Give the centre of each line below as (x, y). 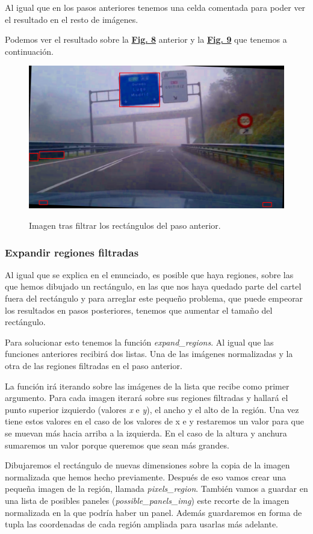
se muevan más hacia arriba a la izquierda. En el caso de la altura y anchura (146, 433)
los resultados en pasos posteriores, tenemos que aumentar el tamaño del (139, 310)
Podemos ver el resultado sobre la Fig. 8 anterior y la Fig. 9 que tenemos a (146, 39)
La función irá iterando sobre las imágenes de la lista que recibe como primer (147, 386)
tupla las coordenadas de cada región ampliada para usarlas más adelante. (141, 524)
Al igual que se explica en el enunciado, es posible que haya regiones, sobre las (149, 274)
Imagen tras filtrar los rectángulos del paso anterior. (125, 225)
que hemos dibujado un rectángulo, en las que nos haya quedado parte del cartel (153, 286)
